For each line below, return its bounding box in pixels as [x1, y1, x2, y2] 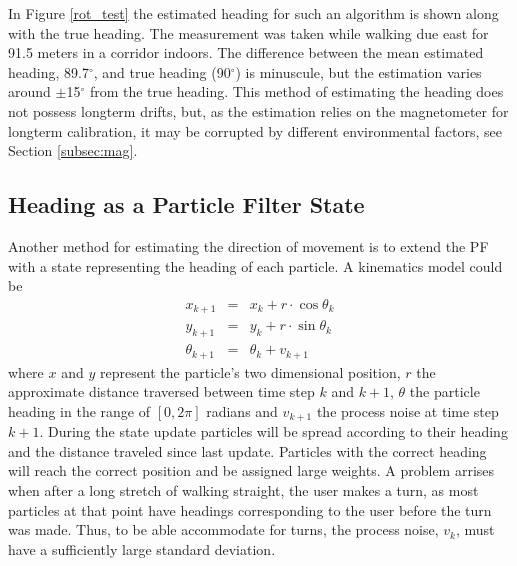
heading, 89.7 [8, 61, 89, 82]
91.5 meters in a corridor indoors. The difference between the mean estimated [8, 42, 484, 63]
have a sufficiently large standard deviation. [8, 538, 276, 559]
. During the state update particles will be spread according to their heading [39, 421, 508, 442]
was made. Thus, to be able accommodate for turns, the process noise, [8, 519, 439, 540]
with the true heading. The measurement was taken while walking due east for [8, 22, 489, 43]
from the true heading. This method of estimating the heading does [89, 81, 504, 102]
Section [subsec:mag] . [8, 140, 138, 161]
